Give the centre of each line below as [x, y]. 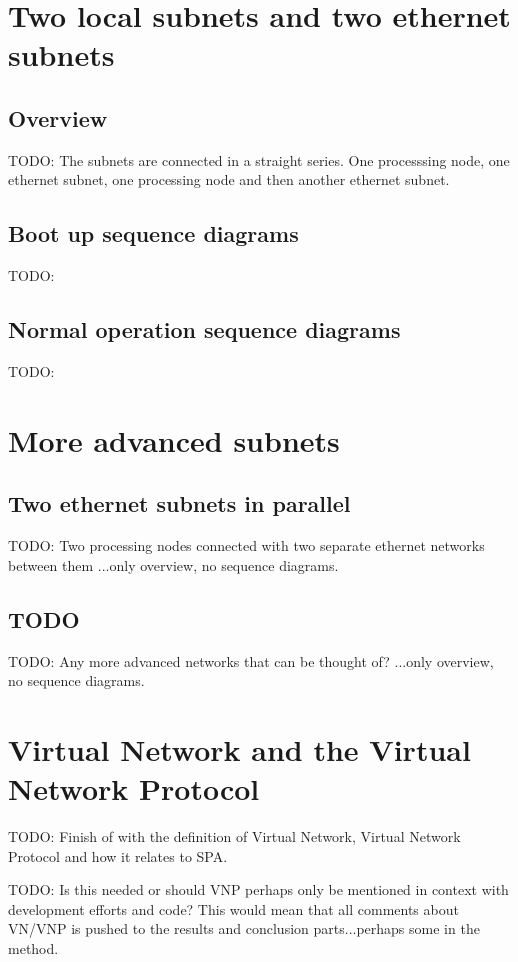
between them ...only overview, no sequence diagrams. [173, 564]
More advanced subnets [174, 439]
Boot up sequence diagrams [153, 233]
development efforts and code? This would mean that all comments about [233, 908]
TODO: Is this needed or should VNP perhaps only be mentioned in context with [258, 889]
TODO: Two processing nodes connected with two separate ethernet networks [246, 545]
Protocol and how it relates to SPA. [118, 855]
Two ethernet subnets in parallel [179, 503]
